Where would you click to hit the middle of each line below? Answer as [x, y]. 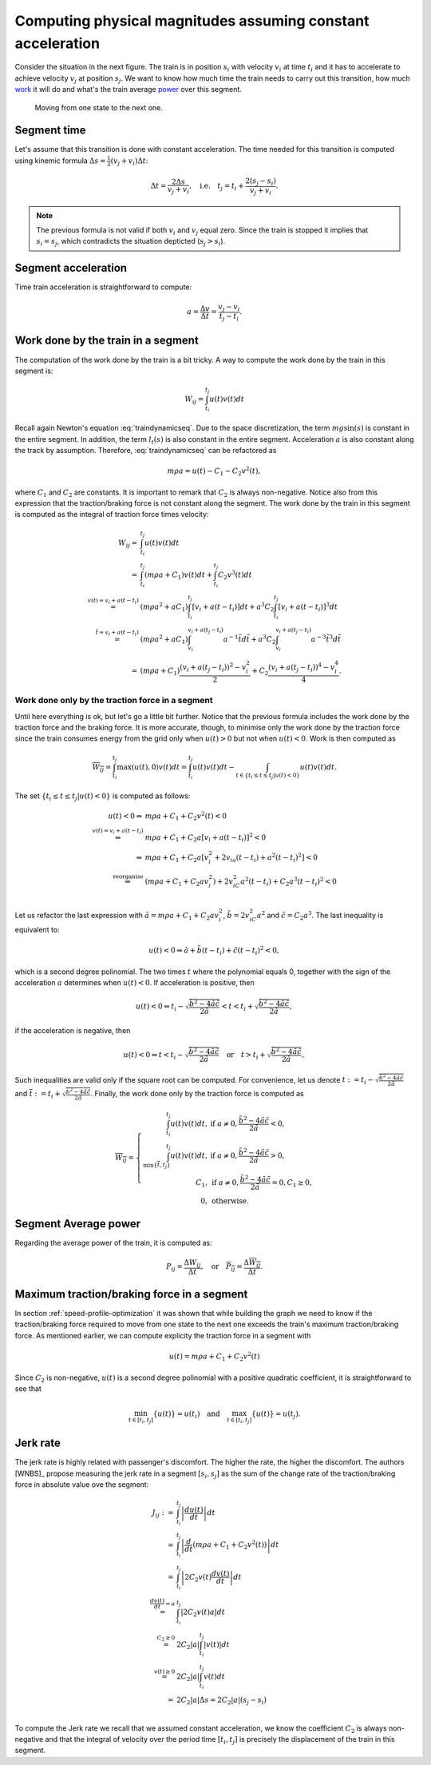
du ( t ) [194, 1509]
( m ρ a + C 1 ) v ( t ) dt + [178, 576]
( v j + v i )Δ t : [129, 161]
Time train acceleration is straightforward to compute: [103, 287]
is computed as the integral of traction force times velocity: [112, 515]
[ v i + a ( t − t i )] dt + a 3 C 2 [233, 607]
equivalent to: [37, 929]
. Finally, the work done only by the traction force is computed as [197, 1094]
